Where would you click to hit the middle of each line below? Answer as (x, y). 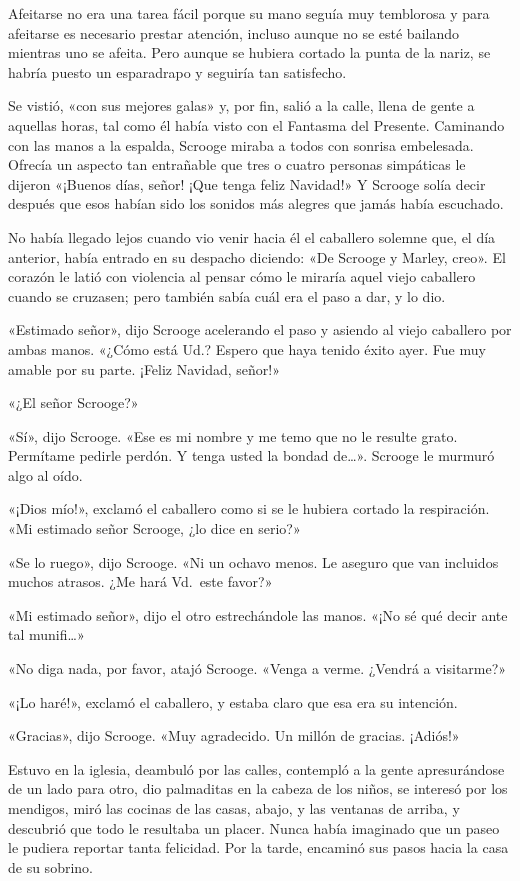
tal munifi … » (46, 634)
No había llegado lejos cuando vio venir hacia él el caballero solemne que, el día (252, 236)
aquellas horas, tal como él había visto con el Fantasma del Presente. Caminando (256, 124)
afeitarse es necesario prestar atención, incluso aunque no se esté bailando (233, 32)
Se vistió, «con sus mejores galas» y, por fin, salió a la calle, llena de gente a (241, 105)
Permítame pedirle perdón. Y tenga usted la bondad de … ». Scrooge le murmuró (251, 455)
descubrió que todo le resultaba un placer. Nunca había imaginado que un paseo (254, 827)
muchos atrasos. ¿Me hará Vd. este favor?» (140, 581)
